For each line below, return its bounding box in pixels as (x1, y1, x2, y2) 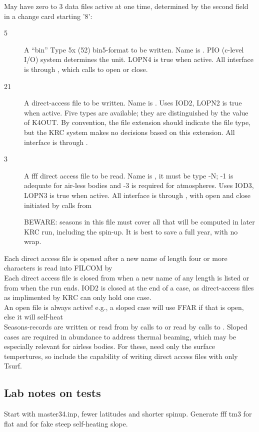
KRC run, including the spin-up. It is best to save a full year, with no (24, 226, 238, 236)
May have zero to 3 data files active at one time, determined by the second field (4, 1, 248, 11)
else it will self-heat (4, 311, 63, 322)
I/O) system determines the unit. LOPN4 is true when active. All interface (24, 54, 253, 64)
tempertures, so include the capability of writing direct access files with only (4, 350, 238, 361)
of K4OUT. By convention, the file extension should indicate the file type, (24, 117, 251, 127)
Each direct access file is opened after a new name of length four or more (4, 252, 227, 263)
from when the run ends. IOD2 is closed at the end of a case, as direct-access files (4, 282, 254, 292)
